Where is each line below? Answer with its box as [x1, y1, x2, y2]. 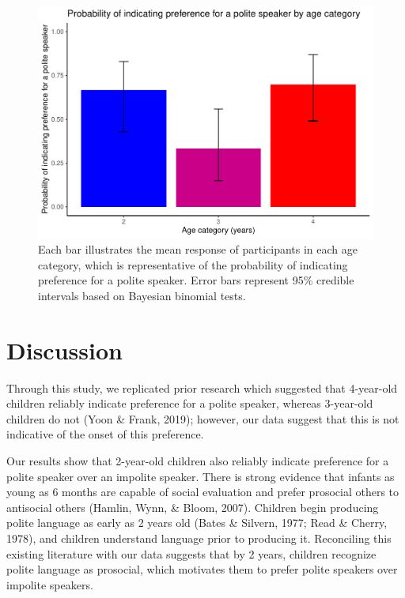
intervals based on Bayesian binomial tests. [38, 287, 246, 303]
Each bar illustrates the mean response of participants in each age [38, 241, 358, 258]
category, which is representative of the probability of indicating [38, 256, 348, 273]
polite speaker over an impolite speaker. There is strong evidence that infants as [6, 468, 395, 484]
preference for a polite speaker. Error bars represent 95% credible [38, 272, 354, 288]
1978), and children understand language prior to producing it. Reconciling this [6, 529, 392, 546]
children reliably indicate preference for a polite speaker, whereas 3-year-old [6, 395, 373, 412]
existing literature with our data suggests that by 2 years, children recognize [6, 545, 377, 562]
